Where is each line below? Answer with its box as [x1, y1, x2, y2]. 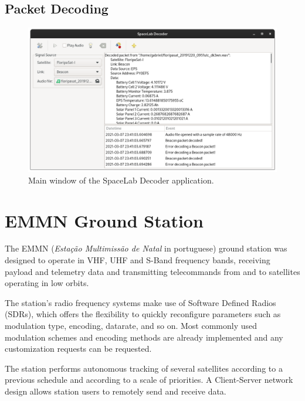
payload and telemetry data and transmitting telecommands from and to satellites [5, 265, 300, 277]
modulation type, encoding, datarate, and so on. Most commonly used [5, 320, 257, 332]
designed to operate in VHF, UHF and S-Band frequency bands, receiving [5, 254, 270, 266]
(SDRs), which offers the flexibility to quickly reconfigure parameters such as [5, 308, 281, 320]
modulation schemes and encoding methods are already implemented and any [5, 331, 283, 343]
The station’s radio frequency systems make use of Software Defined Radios [5, 296, 276, 308]
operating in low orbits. [5, 277, 89, 289]
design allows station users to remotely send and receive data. [5, 385, 226, 397]
